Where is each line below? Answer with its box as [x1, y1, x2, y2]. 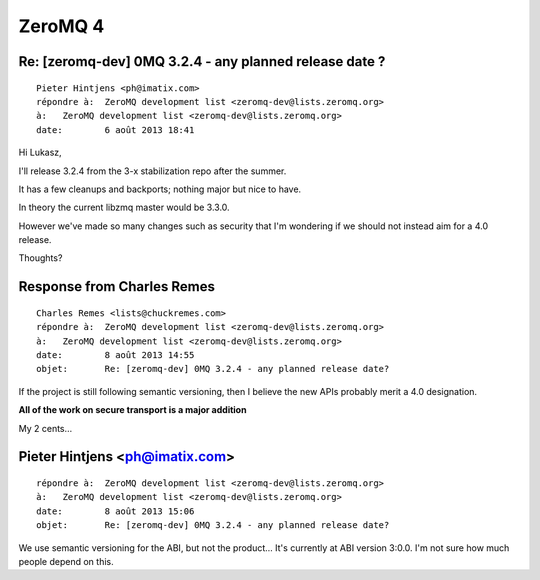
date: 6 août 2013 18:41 [36, 124, 195, 135]
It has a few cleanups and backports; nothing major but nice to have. [18, 183, 302, 195]
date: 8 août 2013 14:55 [36, 350, 195, 361]
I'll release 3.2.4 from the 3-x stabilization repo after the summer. [18, 165, 287, 177]
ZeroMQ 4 [18, 15, 105, 37]
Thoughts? [18, 252, 63, 264]
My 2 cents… [18, 422, 73, 434]
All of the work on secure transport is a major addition [18, 404, 247, 416]
